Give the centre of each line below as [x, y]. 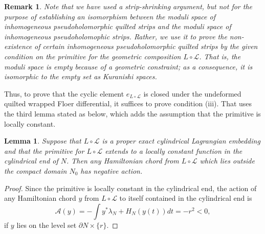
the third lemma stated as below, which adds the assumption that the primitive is [132, 113]
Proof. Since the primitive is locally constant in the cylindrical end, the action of [130, 188]
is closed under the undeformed [192, 93]
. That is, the [220, 56]
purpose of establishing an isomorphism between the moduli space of [110, 16]
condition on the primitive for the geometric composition [93, 56]
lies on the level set [47, 225]
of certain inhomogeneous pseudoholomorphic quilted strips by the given [146, 46]
